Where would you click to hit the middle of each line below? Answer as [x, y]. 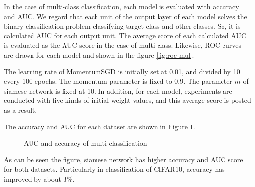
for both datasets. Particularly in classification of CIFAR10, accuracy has [114, 169]
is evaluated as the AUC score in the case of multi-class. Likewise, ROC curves [123, 45]
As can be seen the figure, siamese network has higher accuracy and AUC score [124, 159]
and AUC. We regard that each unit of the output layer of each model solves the [126, 16]
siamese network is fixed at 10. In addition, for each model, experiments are [118, 90]
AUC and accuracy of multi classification [85, 143]
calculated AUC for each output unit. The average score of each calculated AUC [125, 35]
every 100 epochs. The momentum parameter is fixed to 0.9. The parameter [118, 81]
